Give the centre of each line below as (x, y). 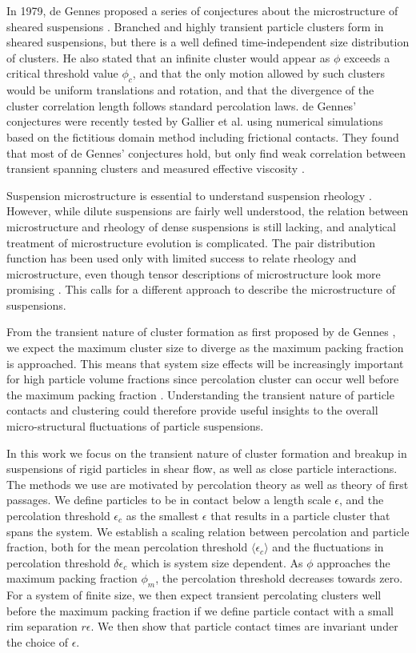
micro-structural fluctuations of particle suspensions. (135, 426)
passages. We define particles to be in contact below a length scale (169, 500)
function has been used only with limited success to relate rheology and (182, 258)
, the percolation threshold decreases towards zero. (279, 578)
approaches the (354, 562)
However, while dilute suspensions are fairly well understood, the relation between (208, 211)
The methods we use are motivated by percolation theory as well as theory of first (208, 484)
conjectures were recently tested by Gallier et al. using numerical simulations (195, 121)
